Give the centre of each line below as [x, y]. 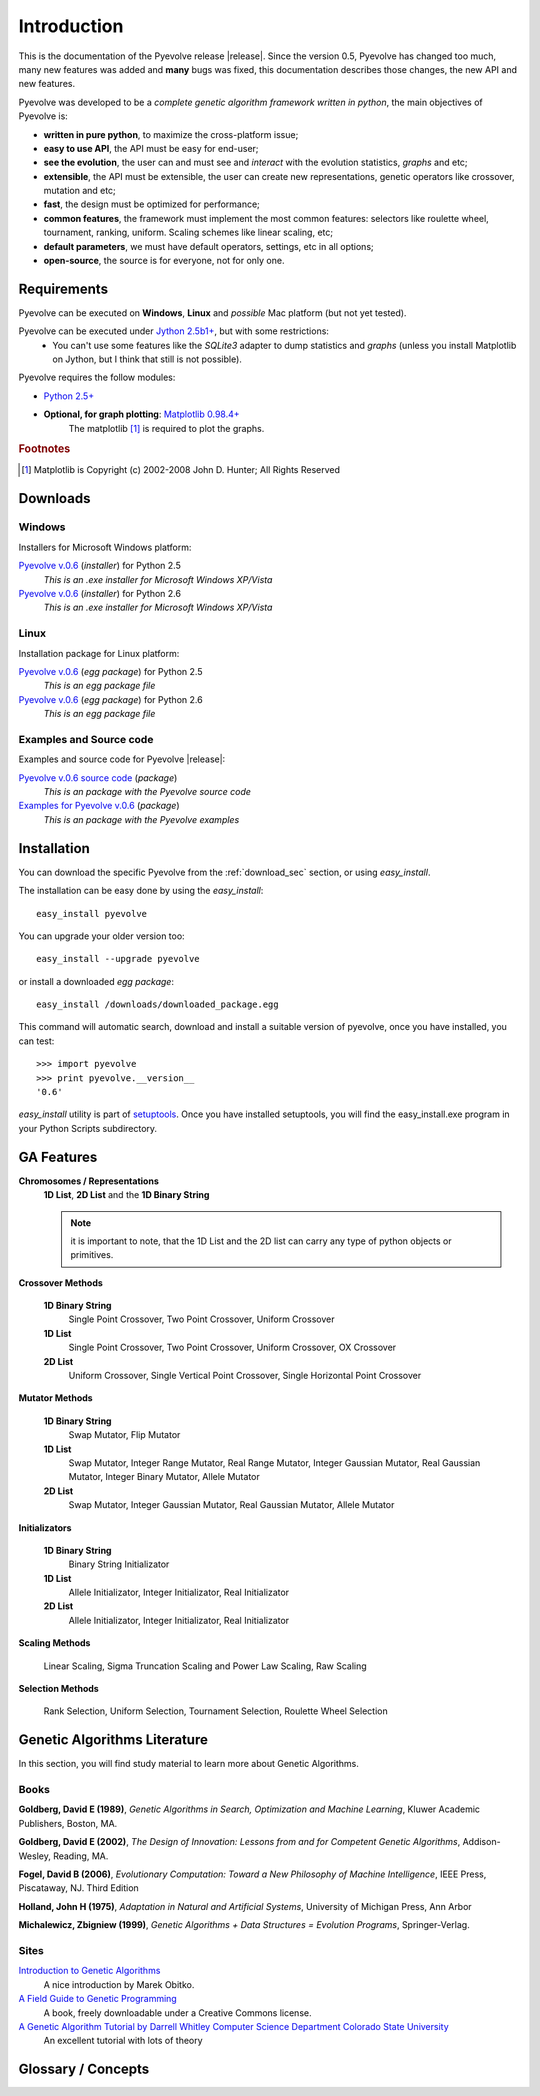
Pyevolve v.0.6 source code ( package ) [98, 777]
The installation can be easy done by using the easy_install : [141, 891]
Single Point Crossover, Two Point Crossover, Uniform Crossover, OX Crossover [232, 1347]
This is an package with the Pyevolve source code [147, 792]
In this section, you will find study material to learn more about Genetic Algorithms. [189, 1764]
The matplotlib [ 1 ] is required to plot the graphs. [166, 428]
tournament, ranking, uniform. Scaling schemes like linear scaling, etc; [188, 232]
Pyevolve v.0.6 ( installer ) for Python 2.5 [100, 566]
